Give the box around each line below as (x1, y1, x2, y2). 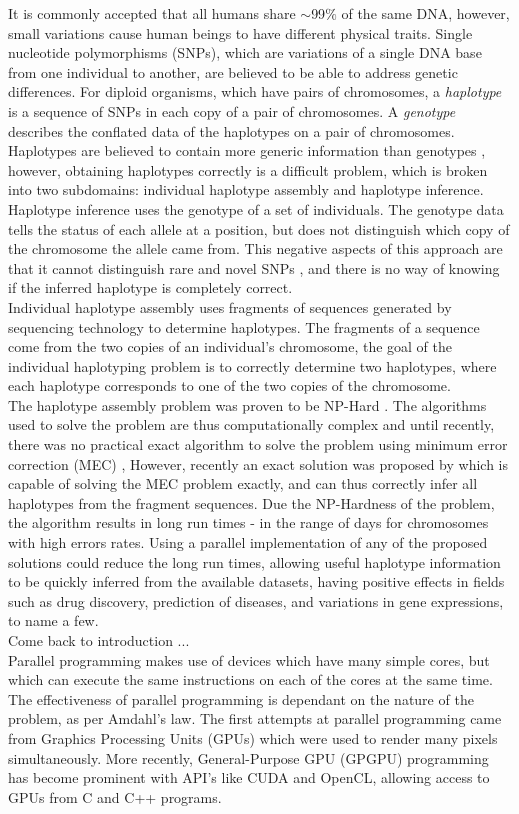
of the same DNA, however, (341, 3, 510, 23)
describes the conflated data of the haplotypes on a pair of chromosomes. (8, 120, 455, 141)
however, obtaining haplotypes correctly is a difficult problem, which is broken (8, 159, 488, 180)
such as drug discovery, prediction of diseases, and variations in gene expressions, (8, 590, 504, 611)
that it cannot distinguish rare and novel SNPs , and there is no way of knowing (8, 257, 500, 278)
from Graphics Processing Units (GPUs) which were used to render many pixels (8, 727, 498, 748)
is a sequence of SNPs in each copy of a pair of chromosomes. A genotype (8, 100, 456, 121)
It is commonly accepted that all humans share (8, 3, 296, 23)
